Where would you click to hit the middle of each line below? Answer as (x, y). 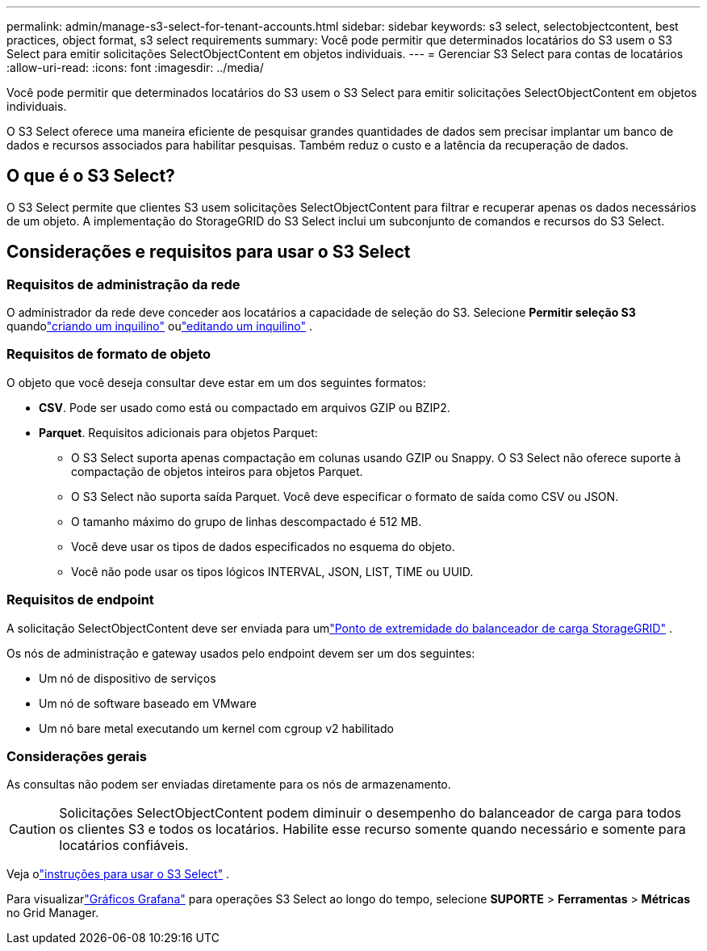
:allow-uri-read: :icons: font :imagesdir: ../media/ (135, 67)
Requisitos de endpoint (80, 600)
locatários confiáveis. (124, 846)
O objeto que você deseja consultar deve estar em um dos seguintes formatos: (216, 382)
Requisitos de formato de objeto (109, 354)
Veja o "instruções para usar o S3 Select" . (118, 874)
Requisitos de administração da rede (123, 284)
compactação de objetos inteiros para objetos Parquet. (217, 471)
